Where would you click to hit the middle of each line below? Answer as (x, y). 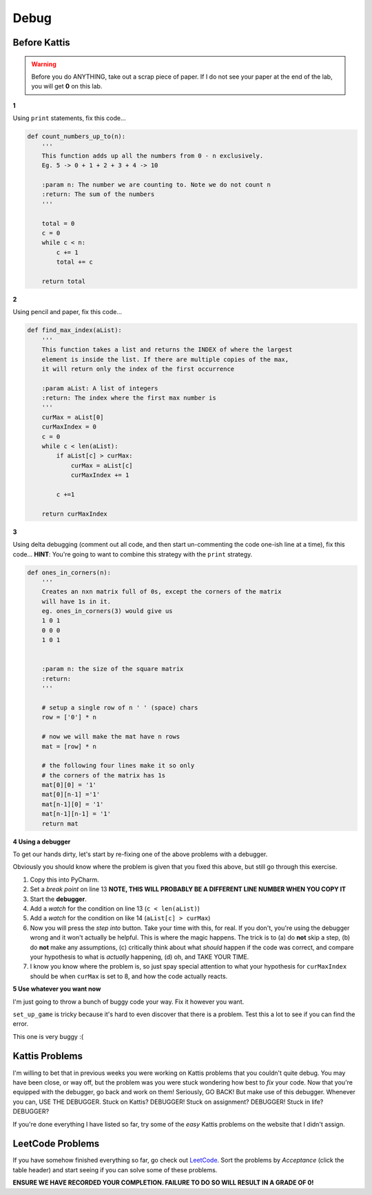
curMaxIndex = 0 (69, 427)
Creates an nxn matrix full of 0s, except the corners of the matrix (162, 592)
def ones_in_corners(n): (69, 572)
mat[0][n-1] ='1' (71, 795)
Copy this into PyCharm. (64, 880)
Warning (44, 64)
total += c (74, 262)
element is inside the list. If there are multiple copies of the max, (165, 359)
